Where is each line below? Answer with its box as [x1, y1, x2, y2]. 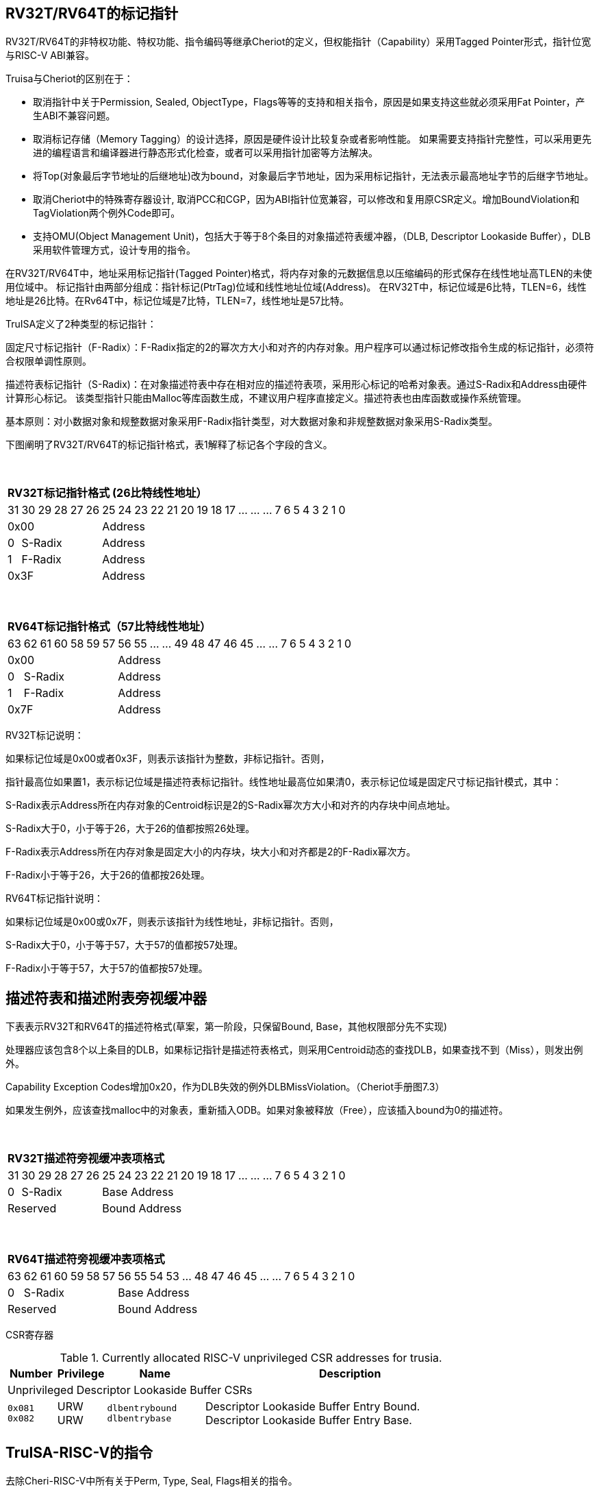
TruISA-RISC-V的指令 [5, 1443, 153, 1461]
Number [9, 1367, 53, 1381]
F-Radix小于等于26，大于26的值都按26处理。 [5, 869, 210, 881]
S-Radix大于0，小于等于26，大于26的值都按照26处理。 [5, 822, 255, 835]
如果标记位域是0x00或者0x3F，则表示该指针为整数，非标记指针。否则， [5, 753, 330, 765]
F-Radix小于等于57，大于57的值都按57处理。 [5, 962, 208, 975]
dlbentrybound [107, 1403, 177, 1414]
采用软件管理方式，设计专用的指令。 [33, 244, 196, 256]
